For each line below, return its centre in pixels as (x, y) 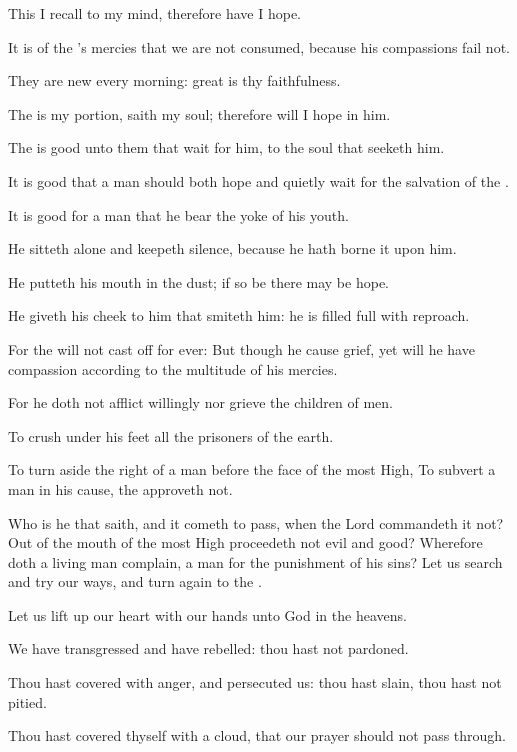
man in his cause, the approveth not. (120, 488)
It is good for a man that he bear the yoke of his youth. (178, 214)
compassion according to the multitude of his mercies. (173, 368)
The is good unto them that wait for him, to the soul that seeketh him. (226, 147)
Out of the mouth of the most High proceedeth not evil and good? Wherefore (245, 542)
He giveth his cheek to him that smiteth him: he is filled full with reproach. (239, 315)
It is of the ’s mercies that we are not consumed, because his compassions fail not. (259, 46)
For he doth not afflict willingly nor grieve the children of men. (200, 402)
